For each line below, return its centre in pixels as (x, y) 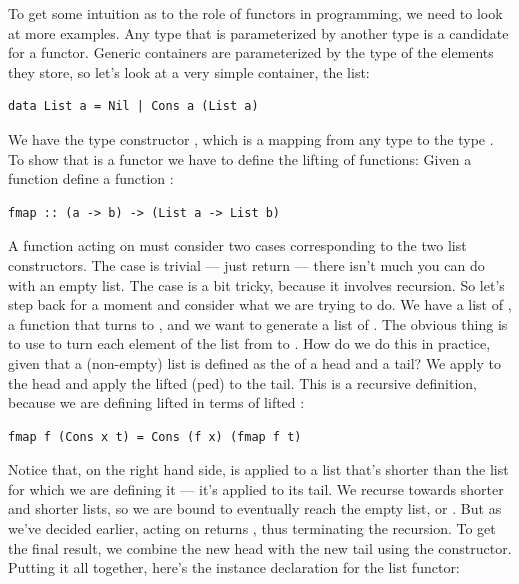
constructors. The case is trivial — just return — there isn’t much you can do (246, 264)
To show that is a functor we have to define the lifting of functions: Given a (240, 158)
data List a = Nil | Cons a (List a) (133, 106)
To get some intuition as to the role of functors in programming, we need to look (255, 13)
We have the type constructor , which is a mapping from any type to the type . (251, 138)
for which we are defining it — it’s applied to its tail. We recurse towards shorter (256, 488)
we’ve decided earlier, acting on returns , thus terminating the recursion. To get (252, 528)
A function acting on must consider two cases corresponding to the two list (237, 245)
